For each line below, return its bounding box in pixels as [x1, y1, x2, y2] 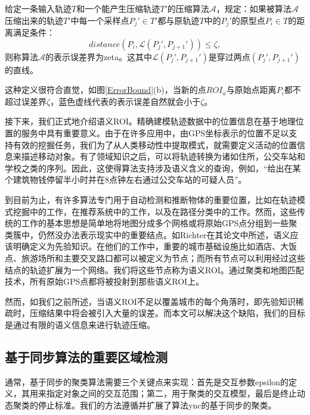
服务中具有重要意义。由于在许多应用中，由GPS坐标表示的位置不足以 [21, 127, 289, 139]
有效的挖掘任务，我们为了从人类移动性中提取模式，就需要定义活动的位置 [13, 138, 297, 151]
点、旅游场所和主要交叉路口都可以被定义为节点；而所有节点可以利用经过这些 [5, 251, 305, 264]
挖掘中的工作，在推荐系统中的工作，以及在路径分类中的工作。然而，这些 [13, 205, 297, 217]
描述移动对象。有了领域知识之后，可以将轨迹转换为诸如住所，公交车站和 [21, 150, 305, 163]
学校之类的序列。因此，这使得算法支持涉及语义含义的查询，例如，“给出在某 [5, 161, 301, 174]
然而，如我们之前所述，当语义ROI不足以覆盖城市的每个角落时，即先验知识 [5, 295, 296, 307]
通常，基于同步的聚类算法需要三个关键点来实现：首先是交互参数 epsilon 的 [5, 375, 289, 388]
